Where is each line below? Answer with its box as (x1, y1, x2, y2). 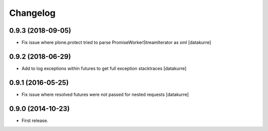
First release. (21, 117, 49, 124)
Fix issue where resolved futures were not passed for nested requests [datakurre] (21, 91, 189, 97)
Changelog (9, 7, 56, 18)
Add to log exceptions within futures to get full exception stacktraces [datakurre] (21, 65, 187, 71)
